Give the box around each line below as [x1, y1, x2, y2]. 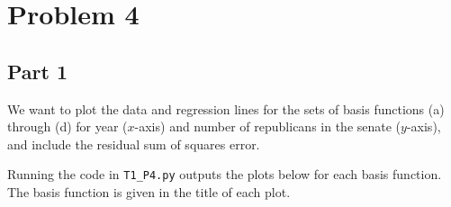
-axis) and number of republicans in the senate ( [134, 117, 401, 136]
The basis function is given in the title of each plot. [7, 183, 291, 202]
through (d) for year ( [7, 117, 128, 136]
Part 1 [7, 57, 68, 85]
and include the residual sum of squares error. [7, 134, 260, 153]
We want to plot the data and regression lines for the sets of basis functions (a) [7, 99, 445, 118]
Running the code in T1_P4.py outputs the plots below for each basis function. [7, 165, 442, 184]
